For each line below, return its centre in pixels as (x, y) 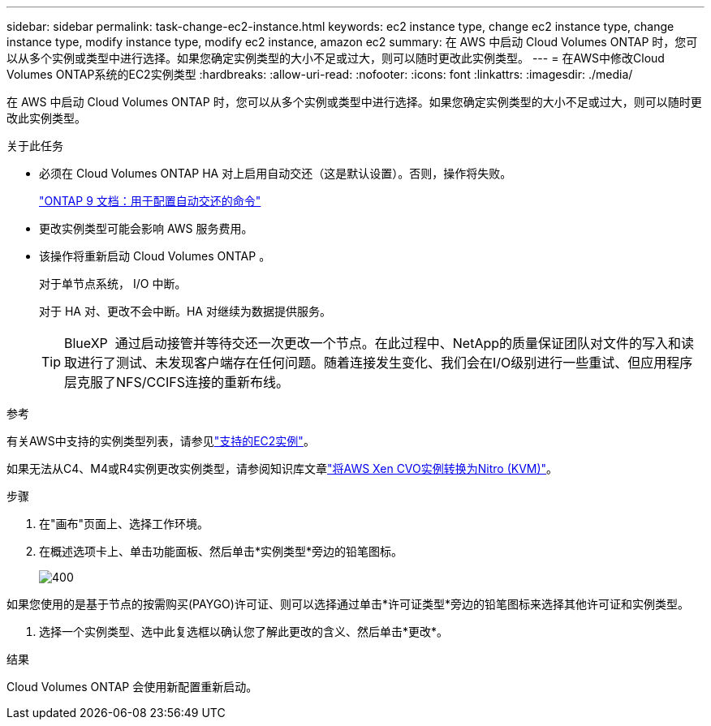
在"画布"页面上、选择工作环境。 (124, 524)
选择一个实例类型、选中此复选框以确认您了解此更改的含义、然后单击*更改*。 (244, 631)
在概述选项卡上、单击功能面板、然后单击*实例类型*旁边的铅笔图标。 (221, 551)
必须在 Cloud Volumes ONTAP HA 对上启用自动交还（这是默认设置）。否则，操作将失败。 (276, 173)
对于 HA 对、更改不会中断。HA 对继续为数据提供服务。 (185, 311)
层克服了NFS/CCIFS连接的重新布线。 (177, 382)
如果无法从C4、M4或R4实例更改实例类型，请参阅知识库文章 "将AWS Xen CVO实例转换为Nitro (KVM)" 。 (282, 468)
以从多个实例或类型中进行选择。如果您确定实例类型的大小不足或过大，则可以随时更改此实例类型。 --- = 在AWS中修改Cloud (336, 58)
